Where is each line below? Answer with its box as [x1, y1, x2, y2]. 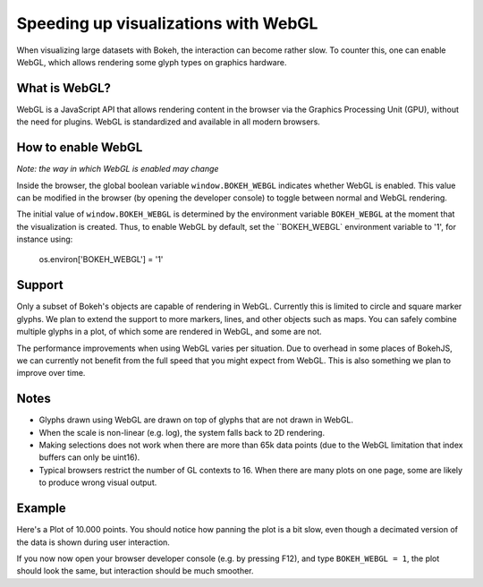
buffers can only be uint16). [38, 452, 140, 463]
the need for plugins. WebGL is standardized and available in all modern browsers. [16, 116, 321, 127]
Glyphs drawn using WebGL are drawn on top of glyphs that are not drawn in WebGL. [38, 414, 353, 425]
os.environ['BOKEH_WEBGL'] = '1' [38, 254, 164, 265]
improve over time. [16, 368, 86, 379]
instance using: [16, 234, 73, 245]
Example [16, 501, 66, 516]
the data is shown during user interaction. [16, 537, 170, 548]
